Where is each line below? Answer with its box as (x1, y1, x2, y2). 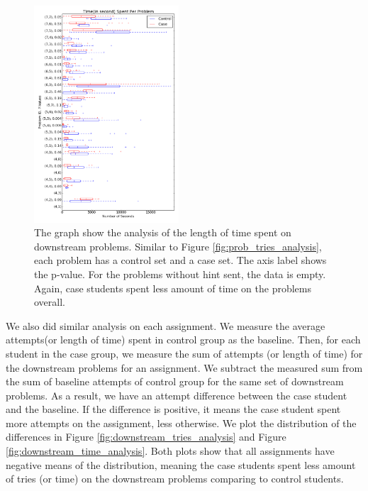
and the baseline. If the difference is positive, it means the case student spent (6, 402, 341, 416)
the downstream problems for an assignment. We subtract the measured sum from (6, 360, 363, 375)
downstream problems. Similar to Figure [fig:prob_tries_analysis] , (34, 238, 322, 253)
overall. (34, 294, 65, 309)
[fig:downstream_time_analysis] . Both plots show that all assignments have (6, 443, 335, 458)
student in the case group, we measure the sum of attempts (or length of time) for (6, 346, 363, 360)
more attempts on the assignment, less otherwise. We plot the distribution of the (6, 415, 357, 430)
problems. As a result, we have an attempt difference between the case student (6, 387, 347, 402)
